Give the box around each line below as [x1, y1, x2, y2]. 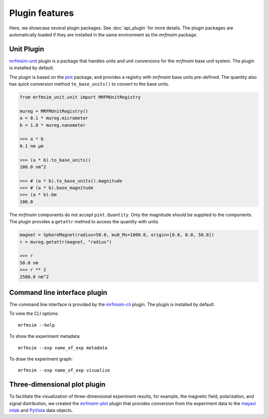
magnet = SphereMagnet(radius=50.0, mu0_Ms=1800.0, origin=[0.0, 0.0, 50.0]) [19, 232, 214, 238]
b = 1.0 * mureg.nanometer [19, 122, 86, 128]
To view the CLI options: [9, 310, 59, 316]
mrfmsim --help [18, 322, 55, 328]
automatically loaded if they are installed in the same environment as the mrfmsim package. [9, 31, 198, 37]
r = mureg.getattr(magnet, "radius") [19, 239, 112, 245]
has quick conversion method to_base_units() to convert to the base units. [9, 81, 169, 87]
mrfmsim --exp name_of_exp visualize [18, 368, 111, 373]
